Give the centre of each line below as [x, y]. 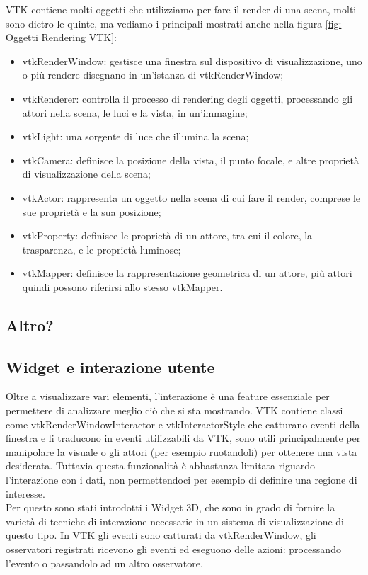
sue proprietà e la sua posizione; [92, 211]
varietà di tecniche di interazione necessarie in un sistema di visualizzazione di [175, 521]
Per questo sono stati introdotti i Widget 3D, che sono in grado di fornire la [171, 507]
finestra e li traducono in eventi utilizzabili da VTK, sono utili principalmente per [183, 438]
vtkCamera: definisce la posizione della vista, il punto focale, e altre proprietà [191, 160]
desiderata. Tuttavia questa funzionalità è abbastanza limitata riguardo [161, 466]
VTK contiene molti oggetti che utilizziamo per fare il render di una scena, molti [181, 9]
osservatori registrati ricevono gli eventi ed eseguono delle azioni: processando [173, 549]
